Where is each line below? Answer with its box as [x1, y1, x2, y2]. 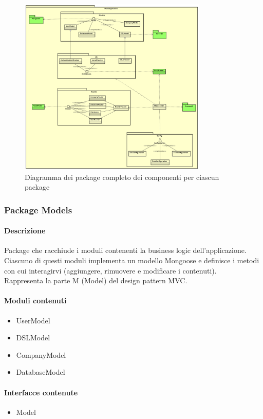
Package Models [4, 203, 72, 216]
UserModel [16, 315, 50, 325]
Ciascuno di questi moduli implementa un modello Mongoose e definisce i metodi [4, 254, 259, 265]
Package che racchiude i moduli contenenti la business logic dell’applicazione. [4, 245, 247, 256]
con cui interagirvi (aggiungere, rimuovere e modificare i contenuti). [4, 265, 217, 276]
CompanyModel [16, 349, 66, 360]
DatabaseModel [16, 367, 65, 377]
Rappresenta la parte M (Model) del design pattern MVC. [4, 275, 187, 286]
